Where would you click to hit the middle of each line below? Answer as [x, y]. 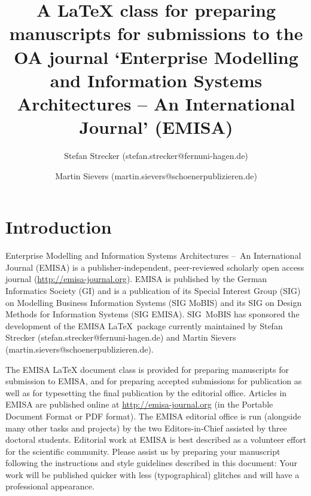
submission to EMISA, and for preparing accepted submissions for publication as [154, 381]
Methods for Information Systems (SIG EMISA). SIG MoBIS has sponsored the [153, 314]
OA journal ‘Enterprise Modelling [156, 56]
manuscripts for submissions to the [156, 33]
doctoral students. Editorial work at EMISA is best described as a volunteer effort [156, 440]
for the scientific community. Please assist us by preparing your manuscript [143, 451]
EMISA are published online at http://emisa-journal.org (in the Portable [139, 404]
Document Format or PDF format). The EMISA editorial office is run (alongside [153, 416]
